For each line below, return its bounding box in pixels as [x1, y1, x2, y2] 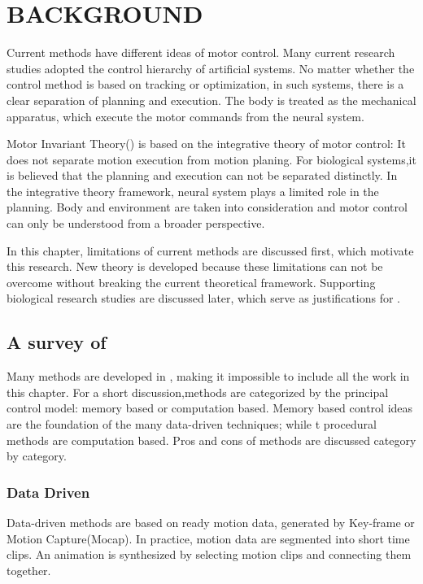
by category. [7, 447, 67, 464]
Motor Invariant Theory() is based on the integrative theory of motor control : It [7, 135, 406, 152]
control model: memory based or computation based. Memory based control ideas [7, 399, 413, 416]
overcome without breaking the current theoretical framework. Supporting [7, 273, 376, 290]
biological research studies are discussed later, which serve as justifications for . [7, 290, 400, 307]
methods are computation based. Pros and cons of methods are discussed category [7, 431, 416, 448]
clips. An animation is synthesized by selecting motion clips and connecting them [7, 546, 412, 563]
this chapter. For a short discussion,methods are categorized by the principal [7, 383, 389, 400]
